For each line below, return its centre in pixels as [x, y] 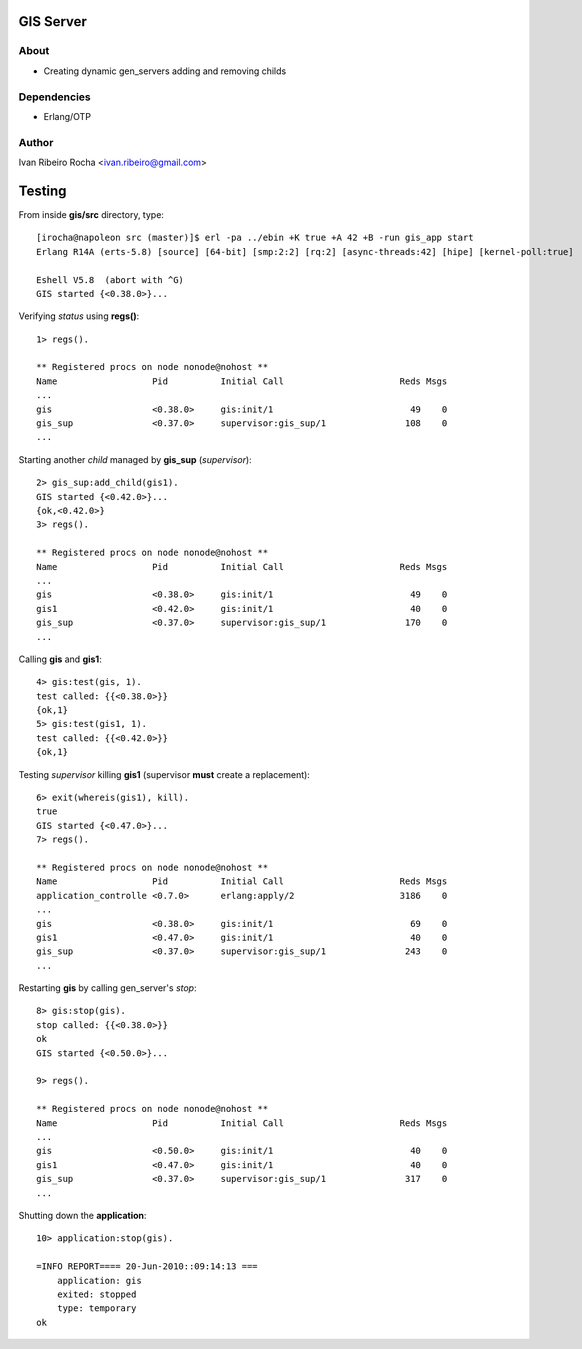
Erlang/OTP [67, 116]
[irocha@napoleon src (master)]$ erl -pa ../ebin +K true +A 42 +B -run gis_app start [255, 238]
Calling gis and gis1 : [60, 659]
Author [36, 142]
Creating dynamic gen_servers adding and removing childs [165, 71]
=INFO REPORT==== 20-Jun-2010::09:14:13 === [147, 1266]
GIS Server [52, 21]
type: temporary [96, 1308]
